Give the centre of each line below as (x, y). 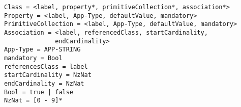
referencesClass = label (46, 66)
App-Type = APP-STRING (42, 50)
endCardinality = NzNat (44, 83)
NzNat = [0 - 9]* (33, 101)
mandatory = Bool (33, 58)
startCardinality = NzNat (48, 75)
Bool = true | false (39, 92)
